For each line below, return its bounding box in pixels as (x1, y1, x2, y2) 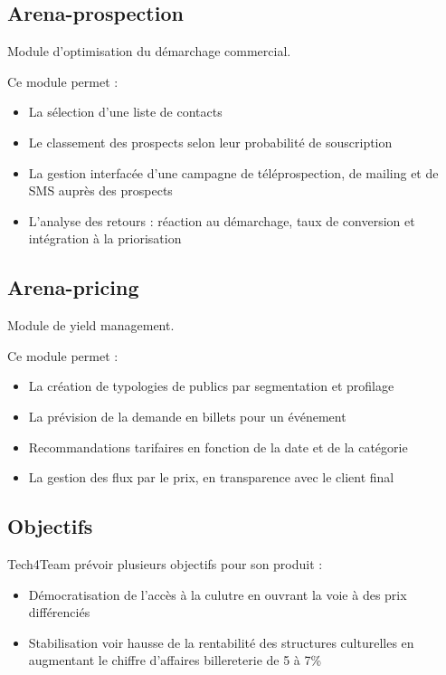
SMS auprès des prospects (28, 181, 173, 200)
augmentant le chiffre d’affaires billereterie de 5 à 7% (28, 651, 322, 670)
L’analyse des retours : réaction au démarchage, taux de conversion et (28, 211, 415, 230)
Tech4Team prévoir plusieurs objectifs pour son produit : (7, 554, 323, 573)
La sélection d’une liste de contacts (28, 102, 223, 121)
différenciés (28, 603, 90, 622)
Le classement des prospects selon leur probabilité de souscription (28, 132, 393, 151)
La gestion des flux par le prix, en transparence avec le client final (28, 468, 394, 487)
